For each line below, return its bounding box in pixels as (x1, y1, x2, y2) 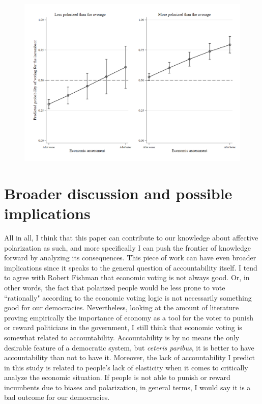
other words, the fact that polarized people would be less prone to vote (4, 282, 225, 292)
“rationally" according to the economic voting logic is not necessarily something (4, 292, 252, 303)
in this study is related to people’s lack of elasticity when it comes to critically (4, 362, 248, 372)
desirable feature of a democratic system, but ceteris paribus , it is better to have (4, 342, 254, 353)
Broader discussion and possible (4, 182, 232, 203)
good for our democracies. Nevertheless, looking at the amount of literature (4, 302, 239, 313)
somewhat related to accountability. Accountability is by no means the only (4, 332, 240, 342)
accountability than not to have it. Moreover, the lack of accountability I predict (4, 352, 255, 363)
